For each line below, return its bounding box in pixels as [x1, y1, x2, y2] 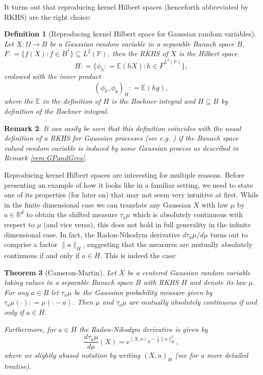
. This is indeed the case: [100, 249, 177, 260]
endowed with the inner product [4, 71, 101, 81]
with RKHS [143, 277, 179, 287]
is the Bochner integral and [111, 96, 196, 106]
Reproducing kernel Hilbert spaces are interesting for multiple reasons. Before [4, 170, 245, 180]
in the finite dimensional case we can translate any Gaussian [4, 199, 191, 210]
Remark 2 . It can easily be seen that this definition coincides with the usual [4, 122, 241, 133]
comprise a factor [4, 239, 58, 249]
